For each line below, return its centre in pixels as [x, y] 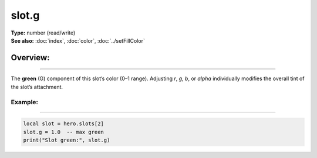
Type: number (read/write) [43, 33]
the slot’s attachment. [37, 87]
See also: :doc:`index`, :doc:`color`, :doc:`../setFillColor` [78, 40]
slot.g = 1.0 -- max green [63, 132]
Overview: [30, 58]
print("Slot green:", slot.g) [67, 140]
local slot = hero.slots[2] [63, 124]
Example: [24, 102]
